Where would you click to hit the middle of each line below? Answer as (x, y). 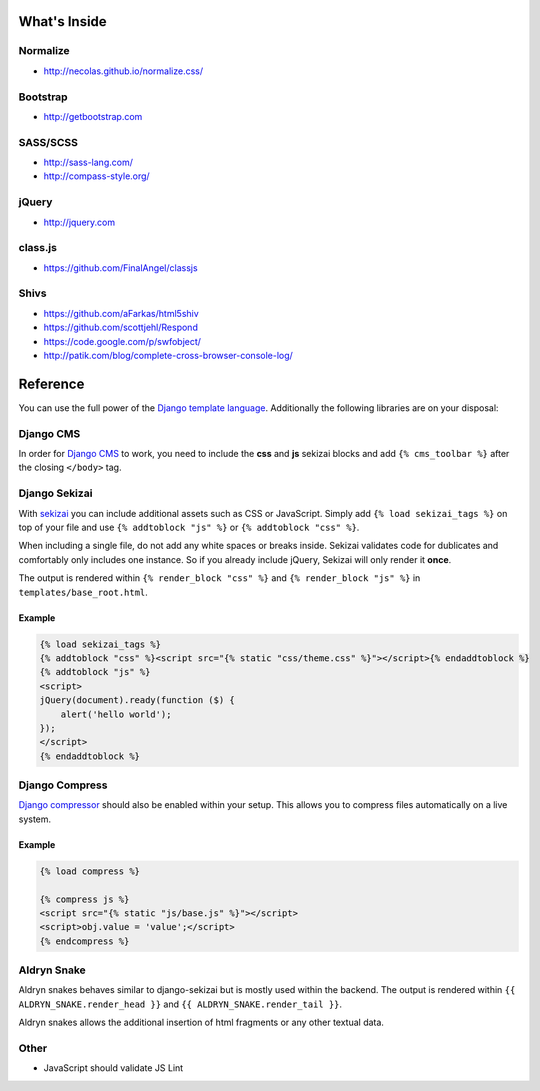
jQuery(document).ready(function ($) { (137, 700)
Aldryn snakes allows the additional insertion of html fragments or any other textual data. (201, 1022)
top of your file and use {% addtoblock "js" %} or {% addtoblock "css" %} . (189, 527)
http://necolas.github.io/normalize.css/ (123, 71)
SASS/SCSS (48, 142)
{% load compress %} (89, 871)
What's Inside (62, 21)
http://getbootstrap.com (93, 116)
